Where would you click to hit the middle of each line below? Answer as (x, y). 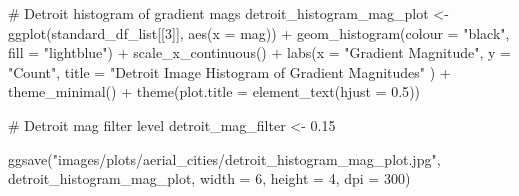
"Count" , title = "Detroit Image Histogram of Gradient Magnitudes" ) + (229, 71)
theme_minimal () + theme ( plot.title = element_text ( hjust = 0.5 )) (214, 91)
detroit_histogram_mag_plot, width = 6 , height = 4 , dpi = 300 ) (209, 178)
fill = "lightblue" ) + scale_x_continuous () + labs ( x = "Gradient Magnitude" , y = (259, 52)
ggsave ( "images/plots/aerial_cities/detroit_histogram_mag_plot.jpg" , (224, 158)
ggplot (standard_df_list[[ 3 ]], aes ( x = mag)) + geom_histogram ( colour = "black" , (259, 32)
